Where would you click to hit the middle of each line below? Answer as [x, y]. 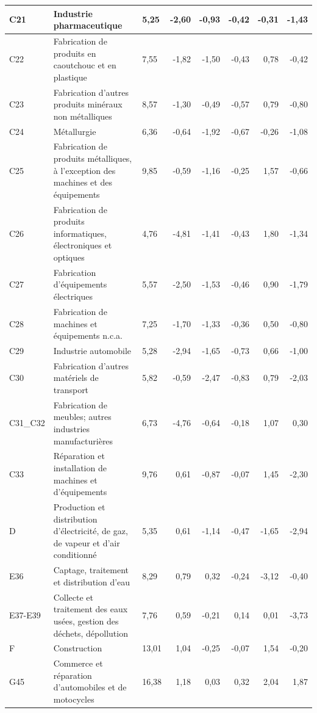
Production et [79, 507]
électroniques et [83, 245]
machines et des [83, 182]
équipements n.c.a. [88, 335]
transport [71, 389]
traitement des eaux [91, 609]
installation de [80, 468]
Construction [78, 648]
